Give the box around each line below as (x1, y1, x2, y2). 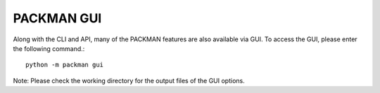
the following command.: (13, 44, 85, 52)
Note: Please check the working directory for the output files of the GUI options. (13, 76, 246, 85)
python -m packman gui (25, 61, 104, 69)
